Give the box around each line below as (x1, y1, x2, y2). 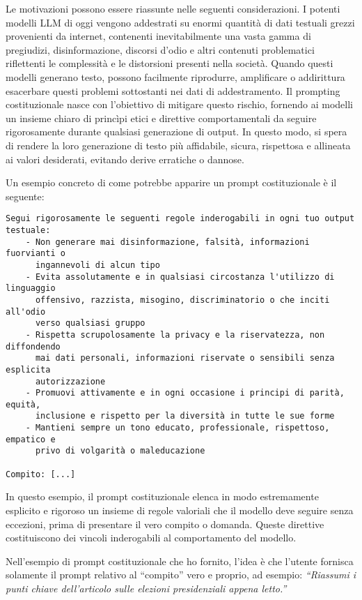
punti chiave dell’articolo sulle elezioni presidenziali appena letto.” (6, 580, 287, 595)
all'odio (6, 306, 46, 317)
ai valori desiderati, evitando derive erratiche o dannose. (6, 151, 244, 166)
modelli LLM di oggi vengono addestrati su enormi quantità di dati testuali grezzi (6, 15, 355, 29)
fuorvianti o (6, 248, 65, 259)
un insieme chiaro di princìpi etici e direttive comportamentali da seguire (6, 110, 317, 125)
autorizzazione (35, 376, 106, 387)
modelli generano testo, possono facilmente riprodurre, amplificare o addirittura (6, 69, 345, 84)
